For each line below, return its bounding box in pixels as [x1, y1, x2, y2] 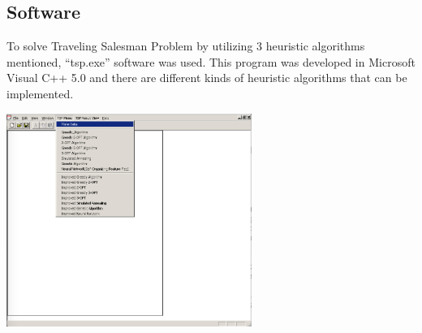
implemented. [6, 84, 74, 102]
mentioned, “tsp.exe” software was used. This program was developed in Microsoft [6, 53, 416, 70]
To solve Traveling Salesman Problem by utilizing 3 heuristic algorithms [6, 37, 365, 54]
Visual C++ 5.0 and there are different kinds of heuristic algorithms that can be [6, 69, 407, 86]
